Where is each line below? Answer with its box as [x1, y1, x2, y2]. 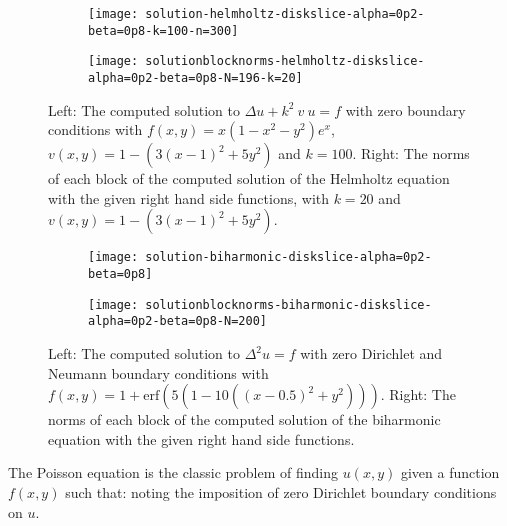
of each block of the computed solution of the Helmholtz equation [48, 168, 450, 189]
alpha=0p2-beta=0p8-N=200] [88, 314, 267, 329]
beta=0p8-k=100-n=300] [88, 23, 239, 38]
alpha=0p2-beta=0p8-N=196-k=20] [88, 70, 303, 85]
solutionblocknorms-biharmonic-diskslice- [145, 297, 432, 312]
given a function [400, 462, 500, 483]
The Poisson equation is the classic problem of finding [8, 462, 339, 483]
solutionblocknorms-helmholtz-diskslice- [145, 54, 425, 69]
